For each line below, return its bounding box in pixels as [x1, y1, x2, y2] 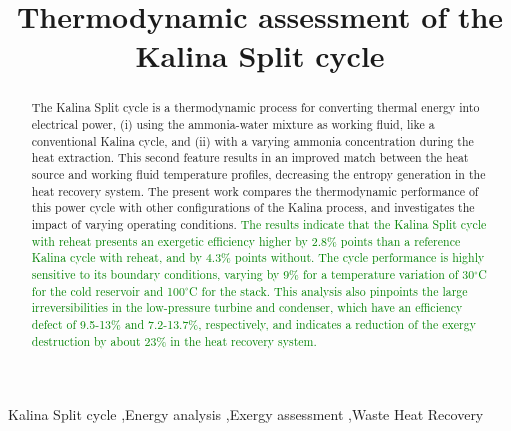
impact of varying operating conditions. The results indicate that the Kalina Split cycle [31, 215, 487, 232]
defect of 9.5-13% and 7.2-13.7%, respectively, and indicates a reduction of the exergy [31, 315, 476, 332]
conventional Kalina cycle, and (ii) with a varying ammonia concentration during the [31, 132, 474, 149]
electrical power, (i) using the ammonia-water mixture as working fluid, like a [31, 116, 435, 133]
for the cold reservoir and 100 [31, 282, 185, 299]
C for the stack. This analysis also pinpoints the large [189, 282, 468, 299]
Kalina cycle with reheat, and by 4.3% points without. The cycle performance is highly [31, 249, 485, 266]
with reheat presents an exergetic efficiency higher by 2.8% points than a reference [31, 232, 461, 249]
